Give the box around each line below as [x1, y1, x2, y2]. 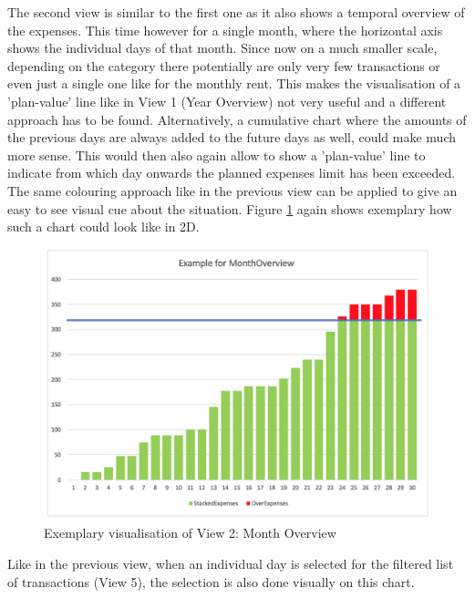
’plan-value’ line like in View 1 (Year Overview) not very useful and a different [7, 91, 447, 110]
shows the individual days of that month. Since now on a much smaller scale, [7, 38, 438, 57]
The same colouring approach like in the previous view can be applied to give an [7, 180, 458, 200]
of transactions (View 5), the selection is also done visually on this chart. [7, 572, 415, 591]
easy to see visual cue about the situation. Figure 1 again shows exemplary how [7, 199, 452, 218]
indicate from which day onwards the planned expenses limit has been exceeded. [7, 163, 456, 182]
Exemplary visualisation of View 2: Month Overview [44, 523, 336, 542]
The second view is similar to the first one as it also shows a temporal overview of [7, 3, 465, 21]
